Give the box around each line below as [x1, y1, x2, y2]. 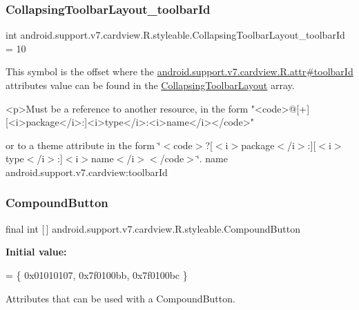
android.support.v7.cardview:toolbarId [6, 164, 168, 179]
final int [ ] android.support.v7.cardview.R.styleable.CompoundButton [6, 221, 300, 235]
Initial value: [6, 244, 67, 259]
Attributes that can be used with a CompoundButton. [6, 291, 235, 305]
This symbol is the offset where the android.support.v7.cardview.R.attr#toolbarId [6, 64, 353, 79]
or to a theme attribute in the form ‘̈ [6, 137, 161, 152]
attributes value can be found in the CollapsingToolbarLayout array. [6, 78, 295, 92]
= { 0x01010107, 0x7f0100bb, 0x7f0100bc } [6, 267, 188, 282]
